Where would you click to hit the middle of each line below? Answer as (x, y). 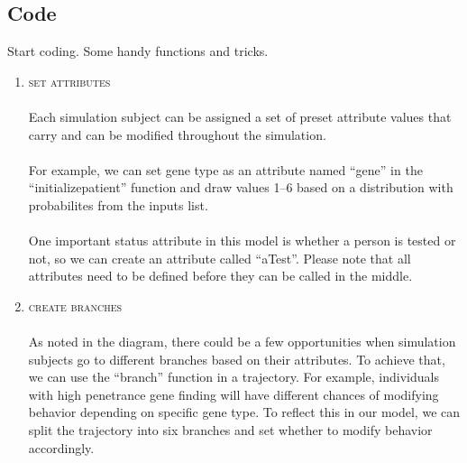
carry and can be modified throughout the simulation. (177, 134)
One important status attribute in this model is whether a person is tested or (242, 241)
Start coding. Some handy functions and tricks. (138, 51)
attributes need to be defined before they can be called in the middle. (220, 276)
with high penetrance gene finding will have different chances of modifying (233, 394)
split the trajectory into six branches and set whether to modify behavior (230, 430)
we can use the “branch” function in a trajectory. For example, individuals (233, 377)
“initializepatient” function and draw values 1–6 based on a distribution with (241, 187)
